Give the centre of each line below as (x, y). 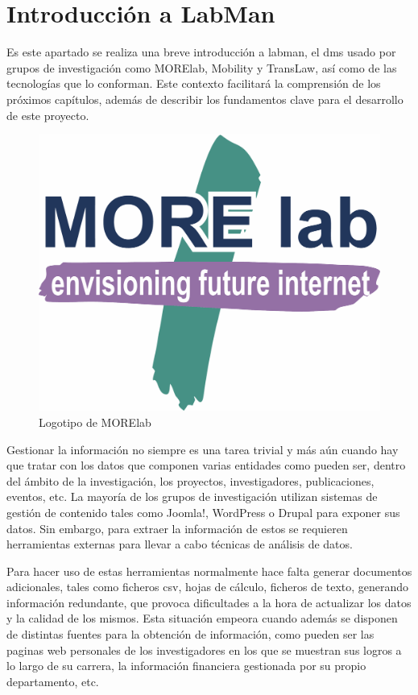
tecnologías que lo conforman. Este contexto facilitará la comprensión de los (194, 83)
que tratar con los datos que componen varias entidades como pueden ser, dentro (206, 465)
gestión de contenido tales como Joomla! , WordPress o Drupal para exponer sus (203, 512)
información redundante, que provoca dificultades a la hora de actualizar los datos (209, 602)
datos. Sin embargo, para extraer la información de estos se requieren (177, 528)
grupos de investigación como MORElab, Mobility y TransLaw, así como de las (202, 67)
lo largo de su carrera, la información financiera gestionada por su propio (186, 666)
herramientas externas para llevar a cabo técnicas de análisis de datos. (180, 544)
